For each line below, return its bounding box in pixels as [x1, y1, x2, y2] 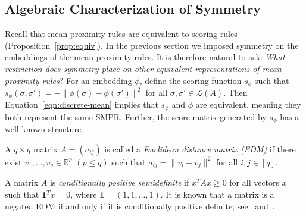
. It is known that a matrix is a [160, 188, 274, 201]
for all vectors [229, 176, 280, 189]
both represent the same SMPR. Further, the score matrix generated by [5, 110, 267, 123]
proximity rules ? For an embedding [5, 74, 132, 86]
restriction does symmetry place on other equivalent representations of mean [5, 62, 282, 74]
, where [70, 188, 97, 201]
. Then [223, 86, 248, 99]
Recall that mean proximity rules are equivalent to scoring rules [5, 27, 238, 40]
